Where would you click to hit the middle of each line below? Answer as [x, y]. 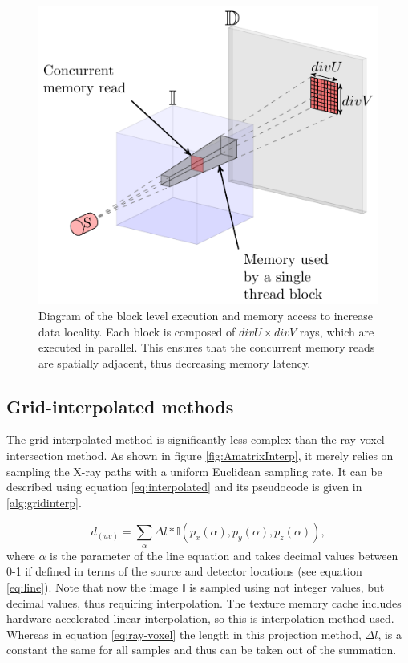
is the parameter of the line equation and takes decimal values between [224, 555]
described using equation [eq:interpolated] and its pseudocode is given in [184, 487]
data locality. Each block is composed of [137, 331]
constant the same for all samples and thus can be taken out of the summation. [202, 650]
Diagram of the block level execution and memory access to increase [206, 315]
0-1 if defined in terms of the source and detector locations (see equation [184, 571]
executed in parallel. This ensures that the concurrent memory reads [207, 347]
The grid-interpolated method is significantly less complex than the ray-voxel [196, 439]
